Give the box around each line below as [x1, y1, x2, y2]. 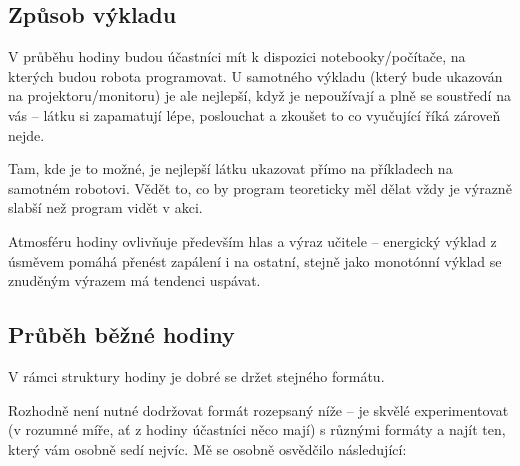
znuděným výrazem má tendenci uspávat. [8, 270, 261, 291]
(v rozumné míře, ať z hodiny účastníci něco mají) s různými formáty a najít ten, [8, 419, 506, 440]
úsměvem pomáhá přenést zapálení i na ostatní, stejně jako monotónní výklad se [8, 250, 502, 271]
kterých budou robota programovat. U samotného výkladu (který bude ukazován [8, 65, 503, 86]
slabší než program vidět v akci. [8, 197, 203, 218]
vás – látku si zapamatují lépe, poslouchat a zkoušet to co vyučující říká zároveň [8, 104, 501, 125]
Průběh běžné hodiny [8, 319, 235, 350]
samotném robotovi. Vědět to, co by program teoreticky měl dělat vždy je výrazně [8, 177, 512, 198]
